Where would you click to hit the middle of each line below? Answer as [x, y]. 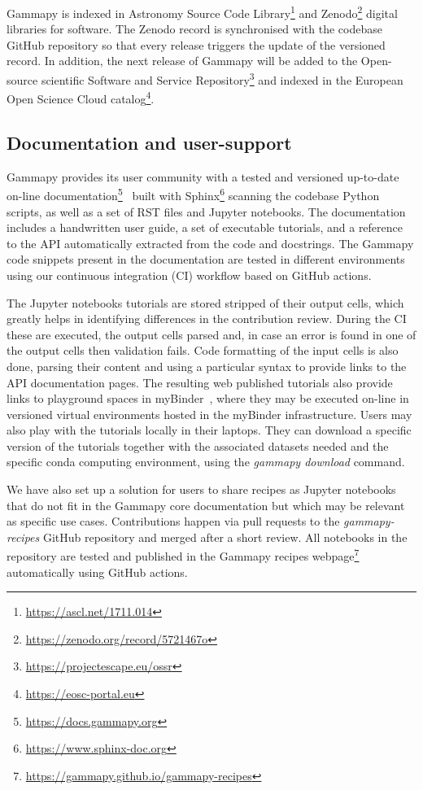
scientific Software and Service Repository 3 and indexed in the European [222, 79]
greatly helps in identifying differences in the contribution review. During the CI [207, 319]
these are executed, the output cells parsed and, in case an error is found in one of [211, 334]
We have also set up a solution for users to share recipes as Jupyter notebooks [201, 489]
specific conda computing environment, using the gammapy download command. [206, 462]
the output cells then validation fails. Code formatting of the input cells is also [203, 350]
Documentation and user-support [149, 142]
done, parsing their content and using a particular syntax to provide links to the [207, 366]
